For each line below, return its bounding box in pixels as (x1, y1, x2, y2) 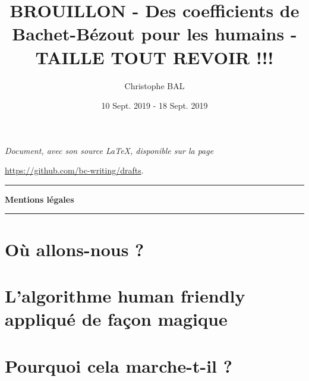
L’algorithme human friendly (5, 284, 245, 308)
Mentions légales (5, 193, 74, 205)
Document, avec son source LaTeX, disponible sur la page (5, 144, 214, 156)
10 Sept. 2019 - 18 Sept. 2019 (101, 99, 208, 112)
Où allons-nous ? (5, 237, 144, 261)
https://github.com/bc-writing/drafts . (5, 164, 144, 177)
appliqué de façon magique (5, 307, 228, 331)
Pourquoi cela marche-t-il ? (5, 353, 232, 377)
